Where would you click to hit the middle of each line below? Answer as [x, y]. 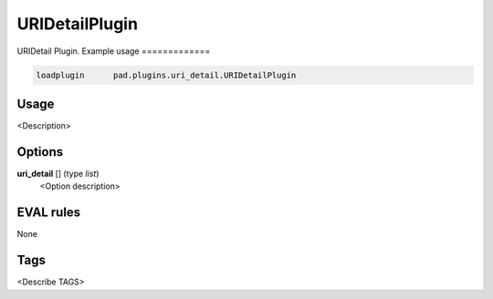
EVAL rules [49, 213]
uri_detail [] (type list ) [58, 173]
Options [40, 152]
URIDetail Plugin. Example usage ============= [114, 51]
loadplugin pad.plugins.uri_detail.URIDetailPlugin [166, 75]
